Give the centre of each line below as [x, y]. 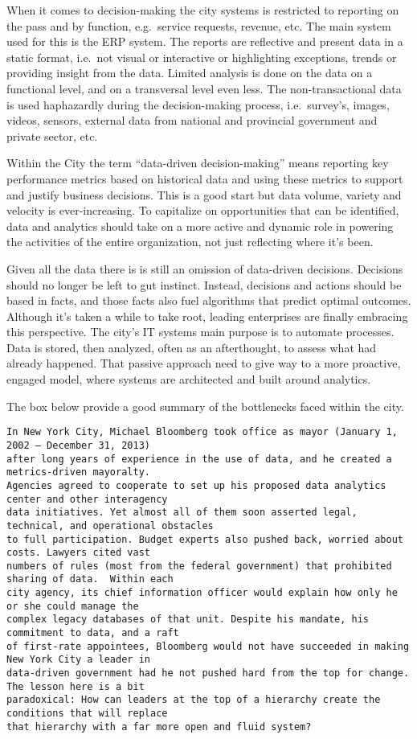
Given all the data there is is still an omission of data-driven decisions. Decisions [205, 268]
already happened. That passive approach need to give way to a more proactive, [204, 363]
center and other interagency [87, 499]
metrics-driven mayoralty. [78, 472]
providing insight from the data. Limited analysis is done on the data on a [190, 73]
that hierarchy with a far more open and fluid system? [159, 727]
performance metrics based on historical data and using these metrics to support [205, 178]
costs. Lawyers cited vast [78, 553]
